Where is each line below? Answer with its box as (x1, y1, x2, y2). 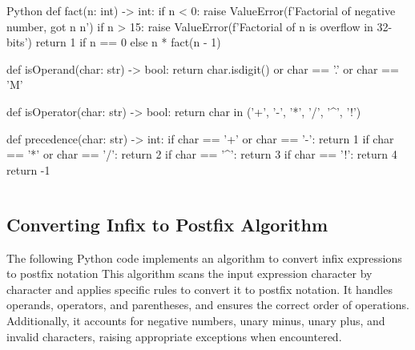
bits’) (6, 34, 32, 50)
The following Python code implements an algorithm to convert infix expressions (6, 249, 402, 266)
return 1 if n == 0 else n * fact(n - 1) (35, 34, 221, 50)
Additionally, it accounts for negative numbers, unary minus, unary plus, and (6, 312, 385, 328)
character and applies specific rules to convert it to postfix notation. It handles (6, 280, 393, 297)
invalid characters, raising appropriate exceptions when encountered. (6, 328, 342, 344)
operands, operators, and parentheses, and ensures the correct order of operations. (6, 296, 410, 313)
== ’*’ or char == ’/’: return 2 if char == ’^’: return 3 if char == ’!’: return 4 (6, 146, 397, 163)
